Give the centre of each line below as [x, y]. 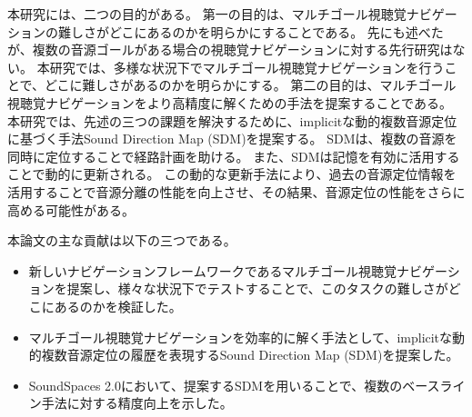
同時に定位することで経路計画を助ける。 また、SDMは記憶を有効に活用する [234, 156]
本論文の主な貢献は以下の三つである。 [122, 240]
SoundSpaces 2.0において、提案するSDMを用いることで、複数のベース [234, 385]
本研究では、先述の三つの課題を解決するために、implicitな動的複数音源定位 [232, 120]
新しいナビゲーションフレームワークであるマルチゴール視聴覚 [212, 270]
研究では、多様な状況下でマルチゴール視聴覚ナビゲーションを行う [247, 67]
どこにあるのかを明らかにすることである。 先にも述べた [276, 31]
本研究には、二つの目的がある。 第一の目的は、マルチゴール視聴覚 [207, 14]
